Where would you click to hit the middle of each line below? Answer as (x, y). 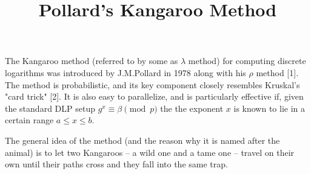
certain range (29, 120)
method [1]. (277, 72)
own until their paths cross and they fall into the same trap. (116, 164)
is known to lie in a (269, 108)
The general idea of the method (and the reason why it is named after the (142, 140)
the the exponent (192, 108)
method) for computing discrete (247, 61)
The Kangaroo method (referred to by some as (92, 61)
